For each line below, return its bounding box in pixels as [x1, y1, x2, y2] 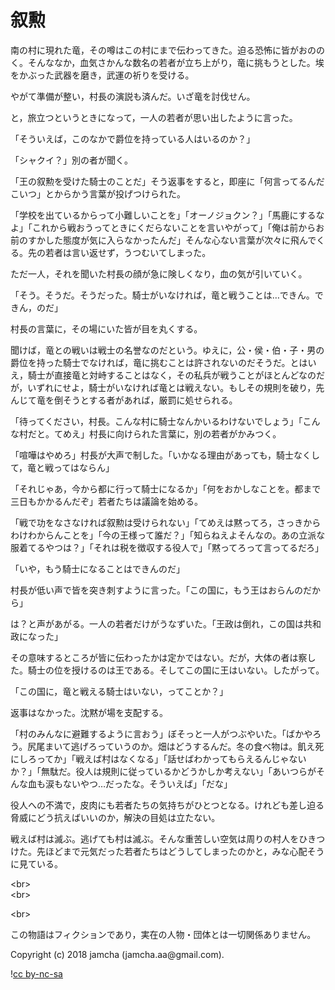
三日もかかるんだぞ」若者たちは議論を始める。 [10, 495, 203, 507]
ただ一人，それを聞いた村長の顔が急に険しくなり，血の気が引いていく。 [10, 267, 308, 280]
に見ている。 [10, 857, 63, 870]
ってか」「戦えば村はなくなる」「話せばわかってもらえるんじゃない [36, 752, 307, 765]
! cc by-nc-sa [10, 967, 63, 980]
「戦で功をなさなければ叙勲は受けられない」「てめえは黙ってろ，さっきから [10, 516, 322, 528]
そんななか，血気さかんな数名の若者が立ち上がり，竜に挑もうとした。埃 [27, 56, 325, 68]
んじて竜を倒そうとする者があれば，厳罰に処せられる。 [10, 394, 238, 406]
